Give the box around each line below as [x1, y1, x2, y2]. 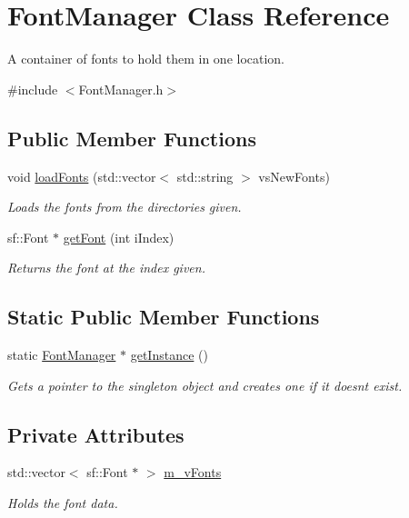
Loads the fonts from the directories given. [7, 197, 242, 216]
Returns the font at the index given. [7, 258, 205, 277]
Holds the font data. [7, 493, 118, 513]
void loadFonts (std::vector [7, 166, 156, 185]
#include [7, 79, 58, 98]
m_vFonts [164, 463, 222, 482]
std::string [176, 166, 234, 185]
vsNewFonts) [258, 166, 330, 185]
